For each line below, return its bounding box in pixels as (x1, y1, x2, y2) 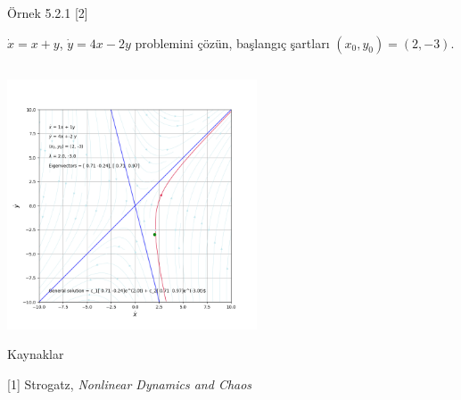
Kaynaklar (7, 345, 64, 363)
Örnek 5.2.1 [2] (7, 4, 88, 21)
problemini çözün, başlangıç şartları (135, 33, 330, 52)
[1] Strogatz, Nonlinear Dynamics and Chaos (7, 374, 252, 393)
